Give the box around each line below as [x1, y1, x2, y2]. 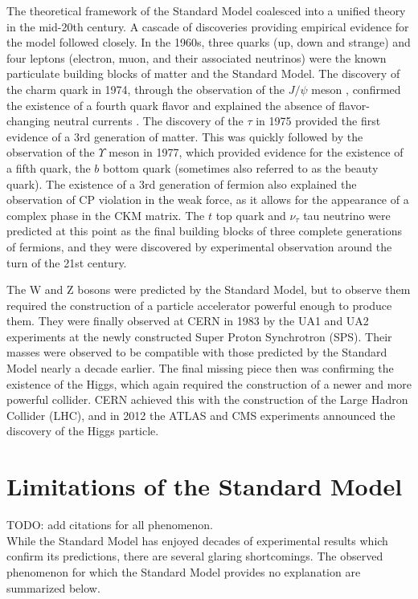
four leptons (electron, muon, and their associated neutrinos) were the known [6, 49, 387, 66]
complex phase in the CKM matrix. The [6, 206, 205, 223]
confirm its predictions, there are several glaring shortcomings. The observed [6, 548, 383, 564]
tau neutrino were [303, 206, 391, 223]
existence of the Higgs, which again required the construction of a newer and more [6, 375, 412, 392]
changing [6, 112, 51, 129]
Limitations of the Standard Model [6, 470, 403, 503]
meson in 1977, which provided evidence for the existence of [109, 144, 404, 161]
